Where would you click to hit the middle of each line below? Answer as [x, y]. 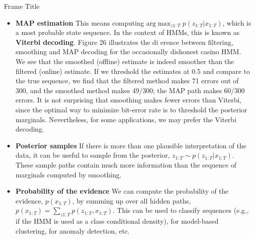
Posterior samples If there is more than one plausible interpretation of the [131, 145]
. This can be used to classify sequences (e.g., [181, 210]
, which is [237, 22]
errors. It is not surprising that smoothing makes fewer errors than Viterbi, [128, 100]
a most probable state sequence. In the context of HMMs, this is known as [127, 32]
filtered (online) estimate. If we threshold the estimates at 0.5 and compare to [133, 71]
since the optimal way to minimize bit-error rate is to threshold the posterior [131, 109]
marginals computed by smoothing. [69, 174]
